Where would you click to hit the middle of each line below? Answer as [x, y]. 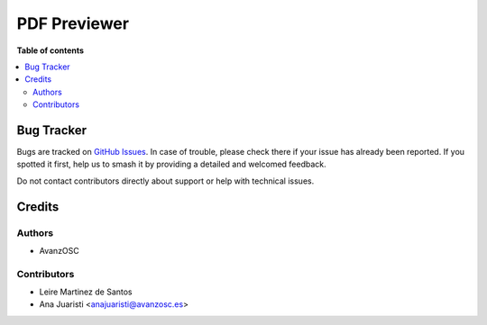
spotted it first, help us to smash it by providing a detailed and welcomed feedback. [171, 164]
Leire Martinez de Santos [86, 292]
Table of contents [51, 50]
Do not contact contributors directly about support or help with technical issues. [165, 181]
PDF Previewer [73, 23]
